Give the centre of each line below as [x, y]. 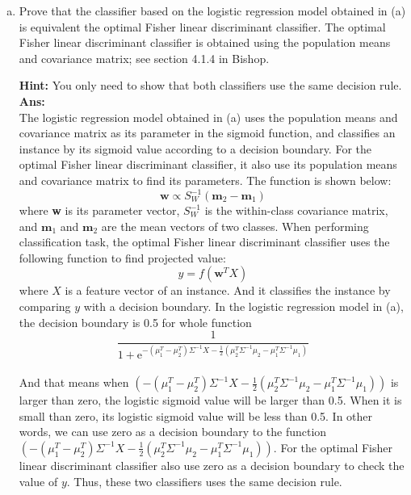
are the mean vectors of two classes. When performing [235, 226]
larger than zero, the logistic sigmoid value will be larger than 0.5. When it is [210, 400]
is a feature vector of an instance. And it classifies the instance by [228, 290]
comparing [45, 306]
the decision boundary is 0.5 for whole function [135, 322]
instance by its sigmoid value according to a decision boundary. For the [195, 148]
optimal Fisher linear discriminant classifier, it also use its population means [208, 164]
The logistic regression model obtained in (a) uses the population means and [208, 117]
